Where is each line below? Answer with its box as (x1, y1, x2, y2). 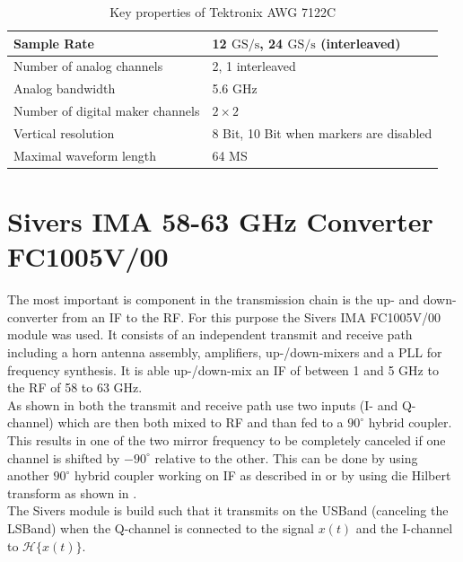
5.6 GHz (212, 79, 258, 98)
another (7, 466, 49, 485)
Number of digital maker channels (13, 101, 200, 120)
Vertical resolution (13, 123, 115, 142)
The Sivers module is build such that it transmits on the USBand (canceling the (7, 501, 449, 520)
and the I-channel (355, 518, 453, 537)
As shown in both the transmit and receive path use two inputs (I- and (7, 395, 398, 414)
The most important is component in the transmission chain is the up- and (7, 290, 420, 309)
